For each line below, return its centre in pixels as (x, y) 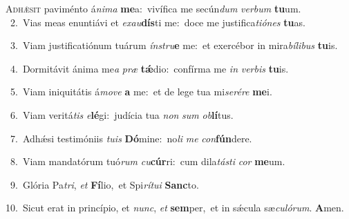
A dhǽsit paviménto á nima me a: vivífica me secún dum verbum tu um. (153, 8)
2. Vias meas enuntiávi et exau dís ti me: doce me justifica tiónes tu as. (158, 22)
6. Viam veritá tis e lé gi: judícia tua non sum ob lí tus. (122, 114)
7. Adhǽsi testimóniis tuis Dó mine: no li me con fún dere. (131, 138)
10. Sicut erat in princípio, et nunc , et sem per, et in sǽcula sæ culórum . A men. (175, 208)
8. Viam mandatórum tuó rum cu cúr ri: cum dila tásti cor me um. (148, 161)
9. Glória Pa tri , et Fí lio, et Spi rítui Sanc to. (104, 184)
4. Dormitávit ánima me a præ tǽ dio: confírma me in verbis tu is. (149, 68)
